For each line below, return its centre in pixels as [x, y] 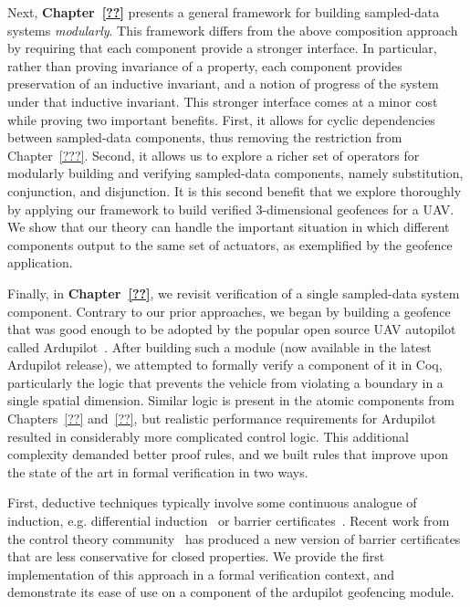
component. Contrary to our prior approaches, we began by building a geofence [229, 311]
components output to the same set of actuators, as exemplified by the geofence [230, 244]
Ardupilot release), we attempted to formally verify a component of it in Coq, [225, 365]
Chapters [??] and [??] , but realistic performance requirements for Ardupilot [222, 419]
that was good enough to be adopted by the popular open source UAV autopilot [232, 329]
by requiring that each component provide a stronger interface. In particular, [222, 48]
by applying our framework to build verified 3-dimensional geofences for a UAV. [231, 209]
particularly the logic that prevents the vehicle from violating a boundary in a [225, 382]
